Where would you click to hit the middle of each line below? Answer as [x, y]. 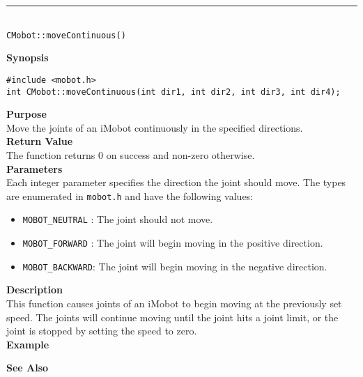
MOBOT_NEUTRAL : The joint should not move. [118, 219]
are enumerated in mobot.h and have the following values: [130, 195]
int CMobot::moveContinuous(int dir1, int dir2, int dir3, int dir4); [173, 92]
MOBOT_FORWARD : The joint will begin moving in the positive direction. [173, 243]
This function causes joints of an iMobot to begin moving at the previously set [174, 303]
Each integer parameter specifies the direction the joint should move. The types [176, 182]
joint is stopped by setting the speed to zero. [102, 331]
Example [28, 344]
